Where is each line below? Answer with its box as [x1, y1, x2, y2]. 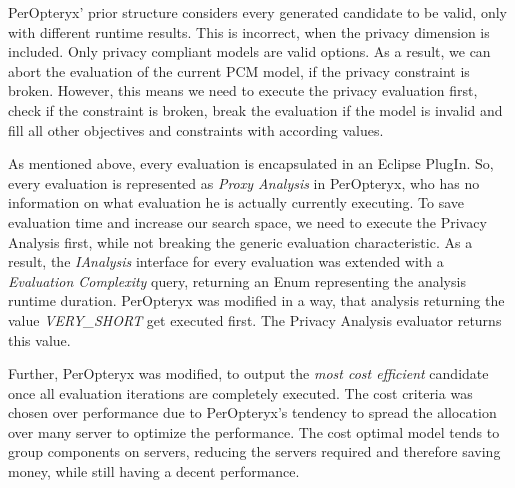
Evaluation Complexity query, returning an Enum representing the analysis [8, 270, 466, 291]
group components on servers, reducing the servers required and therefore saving [8, 441, 501, 462]
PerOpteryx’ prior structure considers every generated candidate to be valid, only [8, 2, 507, 22]
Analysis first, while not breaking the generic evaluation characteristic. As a [8, 231, 473, 252]
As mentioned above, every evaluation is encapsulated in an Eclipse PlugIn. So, [8, 153, 494, 174]
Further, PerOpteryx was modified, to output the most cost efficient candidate [8, 363, 489, 384]
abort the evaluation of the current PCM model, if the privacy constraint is [8, 60, 470, 81]
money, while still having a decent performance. [8, 461, 300, 482]
